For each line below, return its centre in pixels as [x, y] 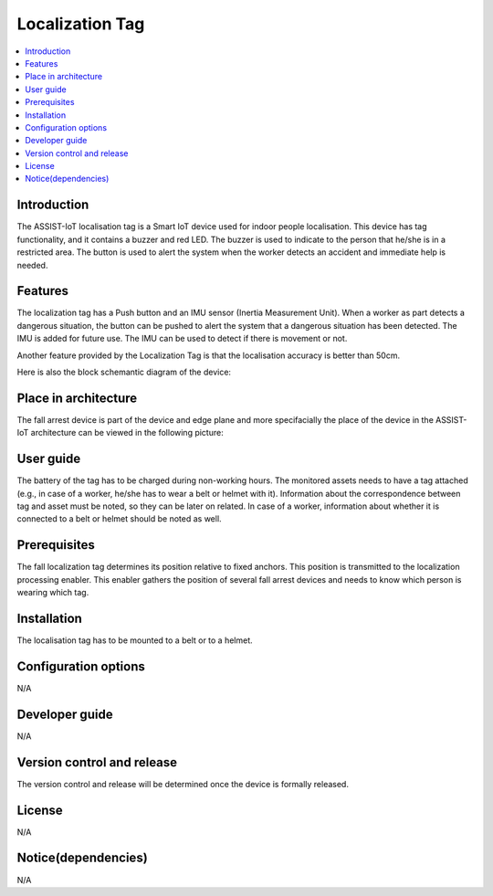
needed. [32, 265]
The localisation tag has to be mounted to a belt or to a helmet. [135, 640]
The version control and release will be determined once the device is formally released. [183, 784]
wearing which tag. [53, 593]
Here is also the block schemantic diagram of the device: [124, 372]
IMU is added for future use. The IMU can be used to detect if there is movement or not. [182, 339]
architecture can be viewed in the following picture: [127, 433]
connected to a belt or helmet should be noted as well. [120, 519]
